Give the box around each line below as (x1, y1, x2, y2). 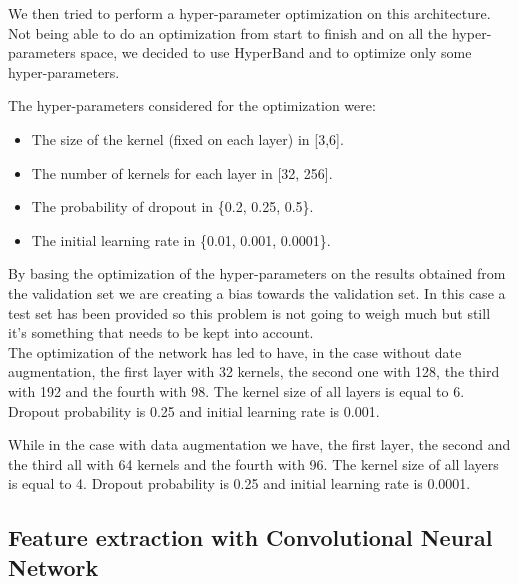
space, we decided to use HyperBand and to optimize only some (80, 42, 472, 63)
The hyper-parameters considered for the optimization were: (8, 95, 376, 116)
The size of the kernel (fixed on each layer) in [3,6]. (31, 128, 344, 149)
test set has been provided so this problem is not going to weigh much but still (8, 302, 491, 323)
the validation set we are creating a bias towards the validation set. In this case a (8, 282, 506, 303)
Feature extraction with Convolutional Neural (8, 522, 493, 553)
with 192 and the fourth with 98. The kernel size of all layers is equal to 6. (8, 380, 465, 401)
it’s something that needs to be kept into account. (8, 322, 314, 343)
